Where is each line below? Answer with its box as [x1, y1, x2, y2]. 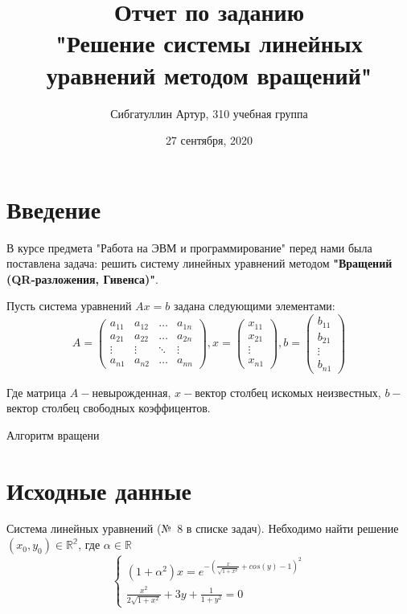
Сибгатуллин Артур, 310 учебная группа [110, 104, 308, 121]
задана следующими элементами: [173, 297, 335, 314]
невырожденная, [92, 383, 171, 400]
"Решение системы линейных [55, 27, 363, 59]
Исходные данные [6, 473, 191, 506]
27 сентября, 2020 [165, 132, 253, 149]
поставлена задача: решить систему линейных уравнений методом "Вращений [6, 255, 393, 272]
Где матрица [6, 383, 67, 400]
